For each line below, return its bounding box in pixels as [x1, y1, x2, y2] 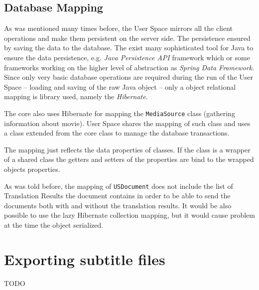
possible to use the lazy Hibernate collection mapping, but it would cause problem [4, 210, 255, 220]
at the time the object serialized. [4, 220, 104, 230]
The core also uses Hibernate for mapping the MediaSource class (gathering [4, 108, 235, 118]
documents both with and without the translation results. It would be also [4, 200, 232, 210]
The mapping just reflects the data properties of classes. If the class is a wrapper [4, 144, 251, 154]
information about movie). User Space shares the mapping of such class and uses [4, 118, 251, 128]
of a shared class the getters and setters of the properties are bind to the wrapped [4, 154, 254, 164]
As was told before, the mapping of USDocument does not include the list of [4, 180, 233, 191]
